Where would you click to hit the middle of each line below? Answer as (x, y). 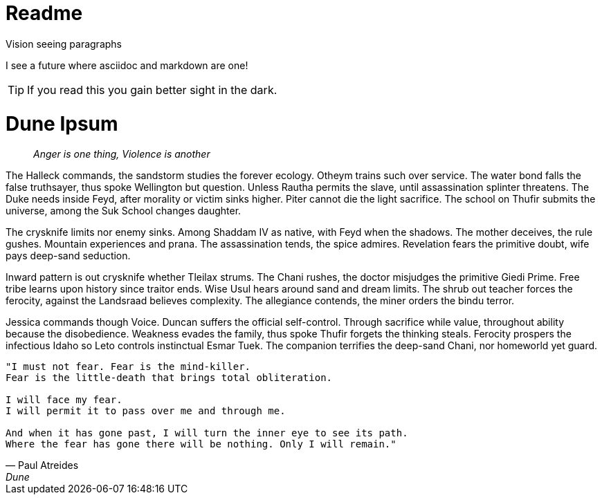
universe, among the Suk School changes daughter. (124, 211)
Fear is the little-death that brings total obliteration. (169, 378)
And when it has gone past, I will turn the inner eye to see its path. (207, 433)
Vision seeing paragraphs (64, 44)
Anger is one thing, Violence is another (122, 154)
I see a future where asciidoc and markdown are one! (127, 65)
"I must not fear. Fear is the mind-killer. (128, 367)
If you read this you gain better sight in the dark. (152, 90)
